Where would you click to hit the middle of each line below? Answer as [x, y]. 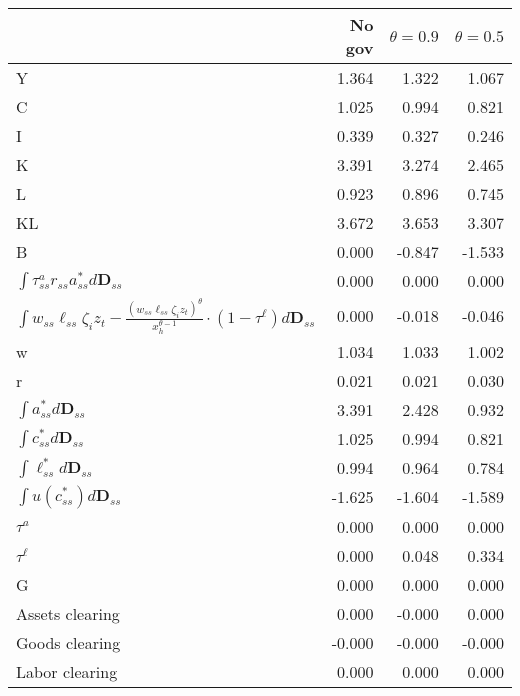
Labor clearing [67, 671]
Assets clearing [68, 613]
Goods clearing [68, 642]
